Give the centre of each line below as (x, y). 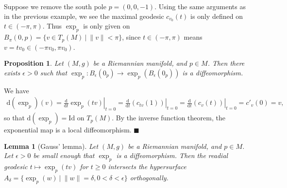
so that (14, 118)
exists (12, 72)
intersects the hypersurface (147, 166)
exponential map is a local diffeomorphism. (68, 130)
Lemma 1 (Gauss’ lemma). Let (51, 146)
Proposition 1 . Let (34, 63)
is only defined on (217, 16)
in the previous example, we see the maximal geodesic (84, 16)
